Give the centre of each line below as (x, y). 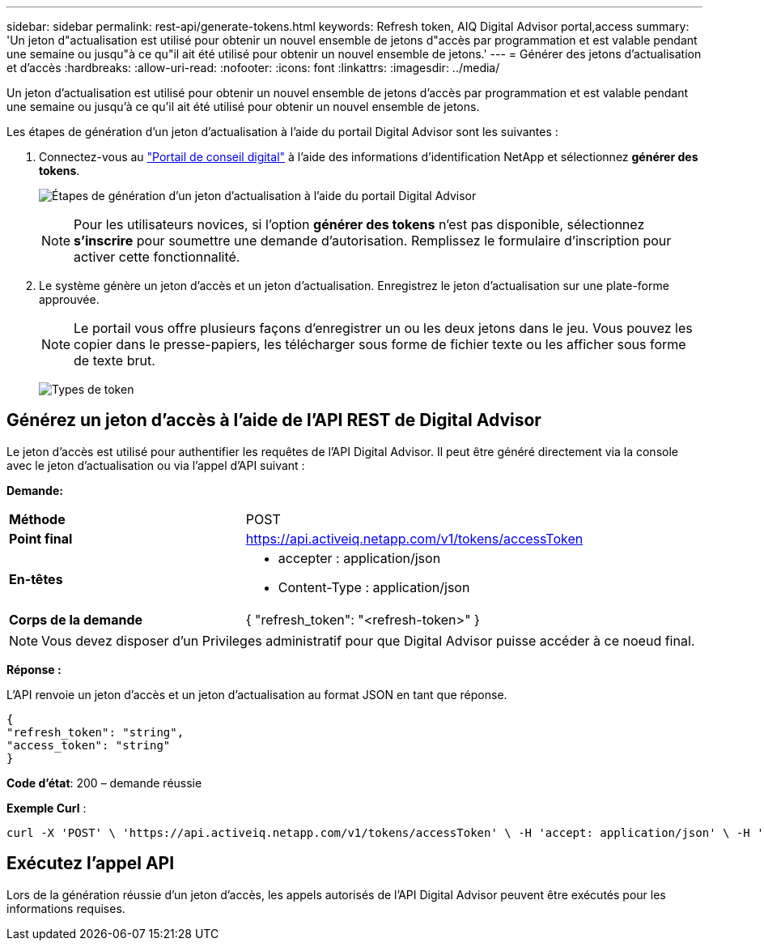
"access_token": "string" (89, 745)
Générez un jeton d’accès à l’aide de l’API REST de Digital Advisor (274, 420)
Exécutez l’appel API (91, 864)
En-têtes (36, 579)
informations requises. (66, 908)
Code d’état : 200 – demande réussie (104, 783)
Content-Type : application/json (374, 587)
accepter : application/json (359, 558)
